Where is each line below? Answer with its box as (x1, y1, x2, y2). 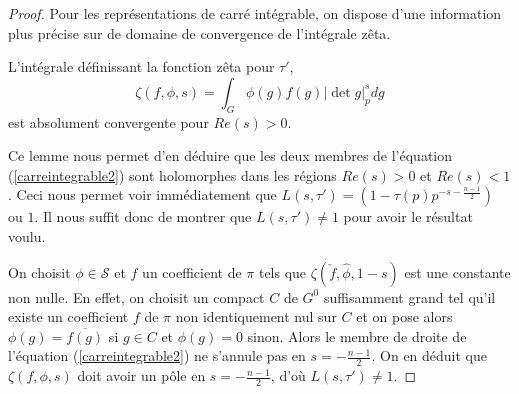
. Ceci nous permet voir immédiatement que (8, 184, 277, 205)
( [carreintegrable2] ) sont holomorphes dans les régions (8, 164, 337, 185)
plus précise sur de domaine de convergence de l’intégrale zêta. (8, 22, 391, 43)
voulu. (8, 225, 46, 246)
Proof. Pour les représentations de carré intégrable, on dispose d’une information (8, 3, 502, 23)
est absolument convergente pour (8, 111, 209, 132)
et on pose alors (356, 306, 453, 327)
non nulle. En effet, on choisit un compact (8, 286, 265, 307)
